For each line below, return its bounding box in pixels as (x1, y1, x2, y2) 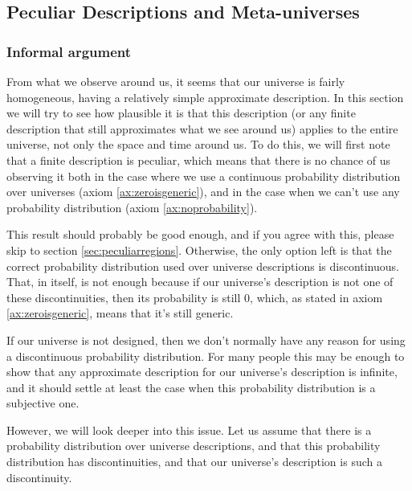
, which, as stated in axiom (250, 288, 383, 305)
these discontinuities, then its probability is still (6, 288, 241, 305)
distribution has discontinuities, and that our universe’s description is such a (6, 453, 382, 470)
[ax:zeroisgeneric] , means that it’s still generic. (6, 305, 234, 321)
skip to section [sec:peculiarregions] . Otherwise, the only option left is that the (6, 241, 392, 258)
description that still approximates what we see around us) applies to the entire (6, 120, 398, 137)
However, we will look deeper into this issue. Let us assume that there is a (6, 421, 372, 438)
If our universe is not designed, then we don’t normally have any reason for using (6, 331, 406, 348)
